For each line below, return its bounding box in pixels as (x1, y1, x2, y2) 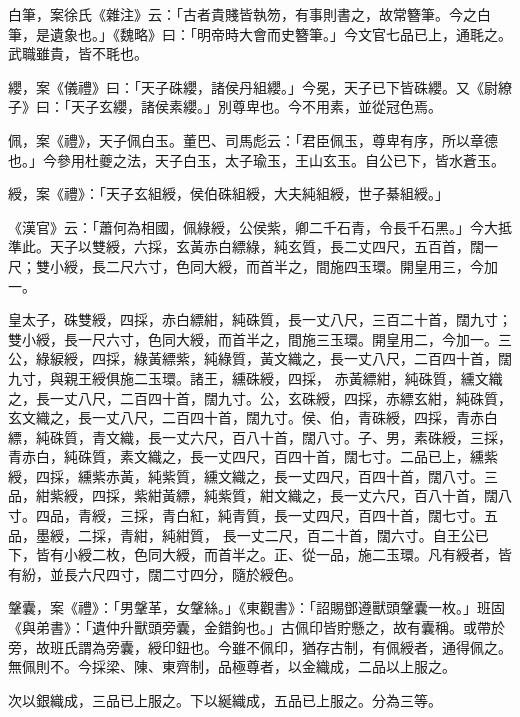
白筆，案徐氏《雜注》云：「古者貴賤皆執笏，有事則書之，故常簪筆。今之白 (8, 4, 491, 24)
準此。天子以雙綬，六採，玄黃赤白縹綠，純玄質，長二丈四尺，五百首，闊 (8, 236, 484, 257)
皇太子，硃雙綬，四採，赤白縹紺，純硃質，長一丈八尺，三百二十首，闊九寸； (8, 309, 512, 330)
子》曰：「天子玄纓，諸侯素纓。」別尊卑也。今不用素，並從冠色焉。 (8, 96, 442, 117)
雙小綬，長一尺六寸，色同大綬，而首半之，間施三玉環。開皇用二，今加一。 (8, 328, 498, 349)
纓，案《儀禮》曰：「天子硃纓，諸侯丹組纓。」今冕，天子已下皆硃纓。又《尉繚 (8, 76, 512, 97)
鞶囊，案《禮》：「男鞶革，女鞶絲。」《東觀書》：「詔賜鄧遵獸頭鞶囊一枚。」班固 (8, 597, 505, 618)
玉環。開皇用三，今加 (357, 255, 498, 276)
